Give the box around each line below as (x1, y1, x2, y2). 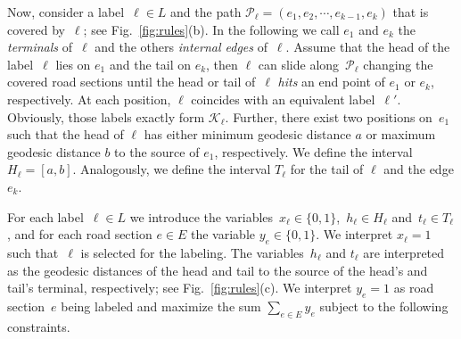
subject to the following (319, 296, 449, 315)
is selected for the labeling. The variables (80, 243, 304, 261)
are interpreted (363, 243, 445, 261)
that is (392, 3, 429, 21)
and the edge (383, 160, 454, 178)
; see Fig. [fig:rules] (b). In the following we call (83, 20, 340, 38)
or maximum (366, 125, 436, 144)
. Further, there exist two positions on (225, 107, 432, 126)
